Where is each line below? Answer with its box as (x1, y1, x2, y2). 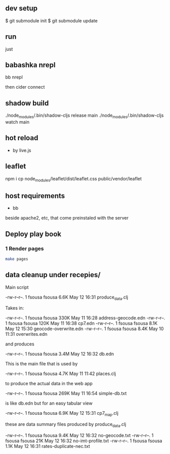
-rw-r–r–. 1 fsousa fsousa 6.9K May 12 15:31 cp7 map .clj (5, 410, 119, 417)
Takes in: (5, 305, 24, 311)
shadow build (5, 99, 49, 108)
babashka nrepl (5, 61, 56, 69)
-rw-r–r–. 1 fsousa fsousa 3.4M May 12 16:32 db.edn (5, 351, 114, 357)
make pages (5, 256, 28, 261)
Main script (5, 284, 29, 290)
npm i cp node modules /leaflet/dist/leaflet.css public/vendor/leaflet (5, 175, 142, 183)
